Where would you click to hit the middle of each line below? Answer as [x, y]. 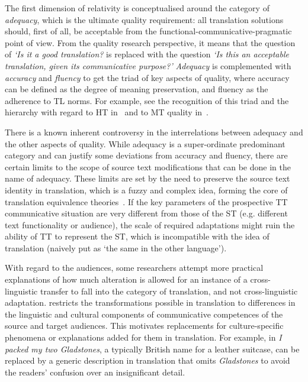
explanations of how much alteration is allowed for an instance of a [126, 279]
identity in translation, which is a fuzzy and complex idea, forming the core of [146, 190]
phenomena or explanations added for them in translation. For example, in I [143, 337]
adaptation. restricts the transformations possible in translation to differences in [150, 302]
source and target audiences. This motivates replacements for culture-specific [144, 326]
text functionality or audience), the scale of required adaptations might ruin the [150, 224]
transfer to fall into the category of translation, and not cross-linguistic [169, 291]
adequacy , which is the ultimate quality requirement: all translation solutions [144, 19]
